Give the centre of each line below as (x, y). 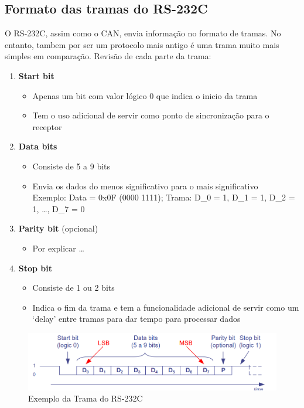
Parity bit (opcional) (58, 228)
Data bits (38, 146)
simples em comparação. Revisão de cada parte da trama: (108, 56)
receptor (47, 126)
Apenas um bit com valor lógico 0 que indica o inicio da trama (145, 95)
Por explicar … (58, 248)
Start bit (36, 75)
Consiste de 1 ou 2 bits (74, 288)
